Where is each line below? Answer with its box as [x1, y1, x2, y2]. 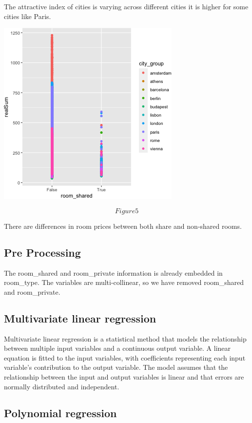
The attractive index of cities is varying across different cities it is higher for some [4, 1, 249, 11]
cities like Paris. [4, 11, 51, 21]
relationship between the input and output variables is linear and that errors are [4, 371, 244, 382]
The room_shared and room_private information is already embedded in [4, 267, 223, 278]
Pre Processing [4, 244, 81, 260]
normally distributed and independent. [4, 381, 119, 391]
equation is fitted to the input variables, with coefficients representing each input [4, 352, 246, 363]
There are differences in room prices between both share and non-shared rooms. [4, 221, 242, 231]
